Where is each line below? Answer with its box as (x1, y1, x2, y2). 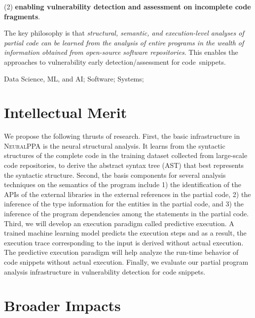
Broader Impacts (4, 295, 121, 316)
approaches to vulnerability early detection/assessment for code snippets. (4, 56, 226, 67)
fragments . (4, 11, 40, 21)
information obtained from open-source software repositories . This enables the (4, 47, 238, 57)
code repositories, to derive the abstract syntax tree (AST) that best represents (4, 160, 244, 170)
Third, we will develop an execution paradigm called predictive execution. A (4, 218, 234, 228)
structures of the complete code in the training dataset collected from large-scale (4, 150, 248, 160)
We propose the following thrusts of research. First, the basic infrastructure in (4, 131, 240, 141)
